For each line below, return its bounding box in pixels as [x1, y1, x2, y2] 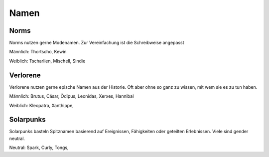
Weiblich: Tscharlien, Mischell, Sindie [9, 58, 86, 64]
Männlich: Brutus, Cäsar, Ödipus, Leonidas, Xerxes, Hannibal [9, 93, 134, 99]
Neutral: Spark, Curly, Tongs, [9, 145, 69, 151]
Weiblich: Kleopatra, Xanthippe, [9, 102, 74, 108]
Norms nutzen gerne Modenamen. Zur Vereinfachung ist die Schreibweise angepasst [9, 40, 184, 46]
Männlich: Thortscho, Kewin [9, 49, 67, 55]
